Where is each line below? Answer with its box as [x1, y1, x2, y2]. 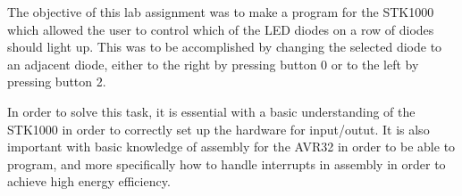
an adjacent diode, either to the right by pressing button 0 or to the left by [7, 54, 419, 73]
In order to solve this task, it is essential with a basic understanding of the [7, 102, 416, 120]
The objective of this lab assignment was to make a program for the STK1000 [7, 3, 434, 20]
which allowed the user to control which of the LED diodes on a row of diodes [7, 20, 434, 38]
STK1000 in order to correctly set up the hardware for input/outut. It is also [7, 119, 430, 138]
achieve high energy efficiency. [7, 172, 171, 191]
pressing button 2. [7, 72, 106, 91]
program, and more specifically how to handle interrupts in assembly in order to [7, 154, 446, 173]
